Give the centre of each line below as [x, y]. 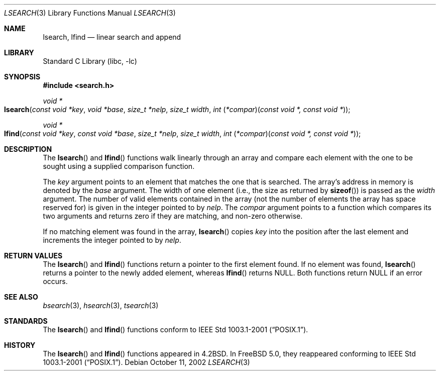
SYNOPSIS [22, 77]
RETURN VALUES [33, 256]
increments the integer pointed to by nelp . [112, 240]
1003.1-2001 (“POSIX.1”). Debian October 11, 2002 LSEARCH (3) [146, 362]
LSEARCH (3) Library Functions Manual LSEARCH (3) [90, 13]
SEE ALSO [21, 297]
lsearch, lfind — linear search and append [112, 37]
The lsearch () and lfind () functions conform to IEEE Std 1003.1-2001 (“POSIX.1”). [176, 330]
